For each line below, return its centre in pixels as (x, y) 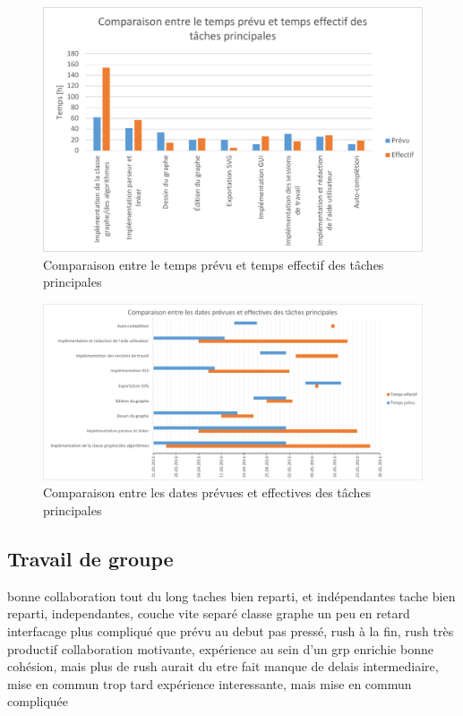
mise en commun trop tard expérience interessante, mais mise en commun (210, 683)
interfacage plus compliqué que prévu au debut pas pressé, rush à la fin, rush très (231, 630)
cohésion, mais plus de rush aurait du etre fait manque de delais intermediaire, (223, 666)
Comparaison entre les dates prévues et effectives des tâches (207, 492)
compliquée (38, 701)
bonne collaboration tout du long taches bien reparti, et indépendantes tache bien (231, 595)
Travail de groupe (90, 558)
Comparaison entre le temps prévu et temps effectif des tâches (214, 264)
